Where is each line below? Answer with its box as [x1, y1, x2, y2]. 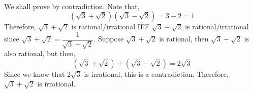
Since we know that [4, 68, 65, 79]
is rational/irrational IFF [71, 21, 150, 32]
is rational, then [159, 33, 209, 44]
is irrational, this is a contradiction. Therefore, [84, 68, 229, 79]
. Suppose [93, 33, 124, 44]
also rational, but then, [4, 48, 76, 59]
